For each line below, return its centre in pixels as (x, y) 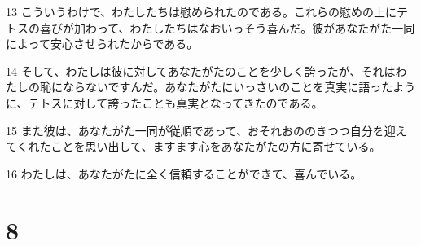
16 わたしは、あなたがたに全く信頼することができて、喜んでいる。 (184, 173)
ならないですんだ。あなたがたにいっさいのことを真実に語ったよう (239, 87)
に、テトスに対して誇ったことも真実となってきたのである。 (164, 102)
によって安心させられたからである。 (102, 44)
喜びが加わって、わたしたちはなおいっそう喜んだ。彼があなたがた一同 (227, 27)
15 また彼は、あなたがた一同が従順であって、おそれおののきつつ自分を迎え (206, 130)
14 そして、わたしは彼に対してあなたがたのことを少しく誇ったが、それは (201, 70)
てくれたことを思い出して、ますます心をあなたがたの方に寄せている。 (193, 146)
